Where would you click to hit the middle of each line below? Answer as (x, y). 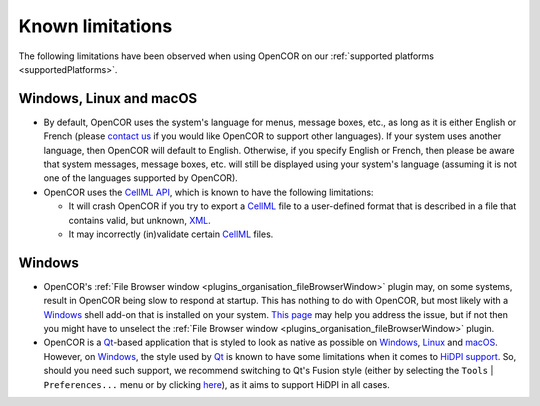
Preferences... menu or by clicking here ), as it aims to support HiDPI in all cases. (216, 384)
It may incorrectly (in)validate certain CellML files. (171, 234)
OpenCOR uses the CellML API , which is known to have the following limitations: (208, 192)
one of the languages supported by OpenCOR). (141, 178)
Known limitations (95, 26)
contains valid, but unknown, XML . (140, 220)
